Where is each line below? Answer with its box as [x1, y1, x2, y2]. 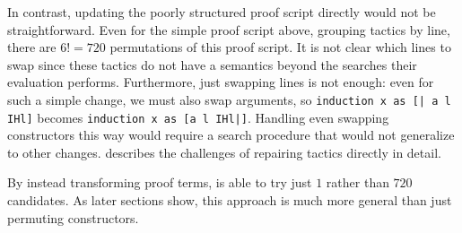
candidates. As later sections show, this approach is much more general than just [7, 191, 452, 210]
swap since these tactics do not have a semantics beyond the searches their [7, 55, 417, 73]
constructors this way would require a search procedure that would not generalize [7, 125, 455, 144]
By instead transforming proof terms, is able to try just [7, 173, 312, 192]
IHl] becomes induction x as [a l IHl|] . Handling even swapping [7, 108, 389, 126]
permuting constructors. [7, 208, 139, 227]
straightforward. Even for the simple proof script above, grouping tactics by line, [7, 20, 450, 39]
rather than [326, 173, 389, 192]
